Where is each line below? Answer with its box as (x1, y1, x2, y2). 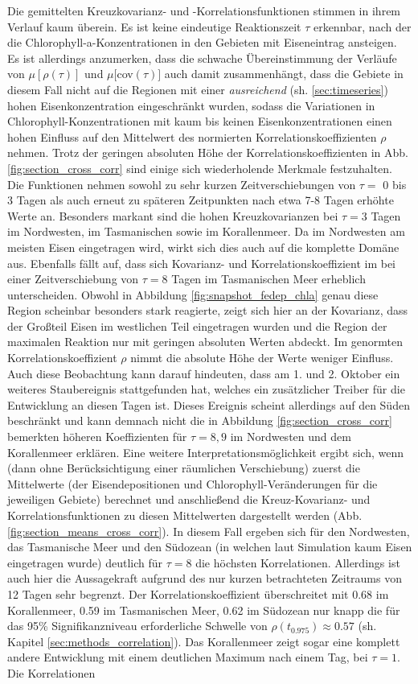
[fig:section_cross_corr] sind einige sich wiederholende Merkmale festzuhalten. (7, 159, 392, 176)
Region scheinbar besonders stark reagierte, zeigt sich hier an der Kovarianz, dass (7, 302, 408, 319)
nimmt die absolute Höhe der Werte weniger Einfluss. (130, 349, 394, 366)
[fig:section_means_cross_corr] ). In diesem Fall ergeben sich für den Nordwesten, (7, 522, 410, 539)
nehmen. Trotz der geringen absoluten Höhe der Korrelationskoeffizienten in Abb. (7, 144, 408, 161)
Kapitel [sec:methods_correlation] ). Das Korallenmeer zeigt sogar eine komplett (7, 632, 400, 649)
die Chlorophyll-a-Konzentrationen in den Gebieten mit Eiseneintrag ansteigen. (7, 34, 397, 51)
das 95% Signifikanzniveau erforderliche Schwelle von (7, 617, 268, 634)
